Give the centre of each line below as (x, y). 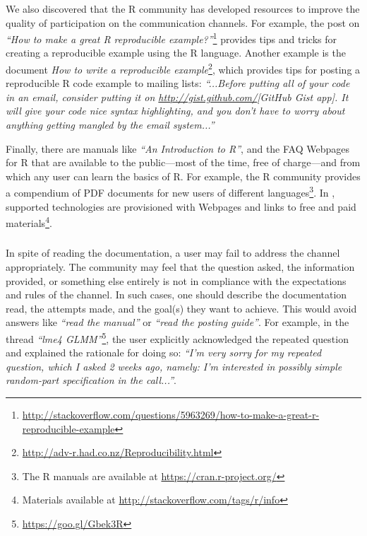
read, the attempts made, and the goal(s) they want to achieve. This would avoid (181, 308)
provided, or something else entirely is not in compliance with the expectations (176, 280)
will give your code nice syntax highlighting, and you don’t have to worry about (175, 111)
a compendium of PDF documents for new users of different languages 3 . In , (170, 192)
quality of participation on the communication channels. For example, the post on (183, 22)
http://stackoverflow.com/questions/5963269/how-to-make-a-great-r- (171, 415)
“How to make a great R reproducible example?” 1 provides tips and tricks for (172, 38)
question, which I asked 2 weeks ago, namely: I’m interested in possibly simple (174, 366)
